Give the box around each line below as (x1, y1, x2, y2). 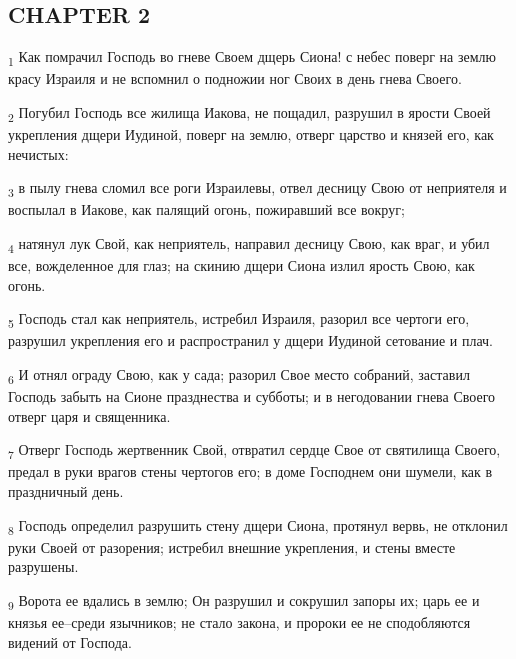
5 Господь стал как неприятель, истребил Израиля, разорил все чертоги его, (8, 308, 470, 332)
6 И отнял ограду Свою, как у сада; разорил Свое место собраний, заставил (8, 363, 470, 387)
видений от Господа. (8, 631, 132, 652)
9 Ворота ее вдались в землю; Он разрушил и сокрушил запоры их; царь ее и (8, 589, 480, 613)
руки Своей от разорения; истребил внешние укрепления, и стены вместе (8, 536, 456, 557)
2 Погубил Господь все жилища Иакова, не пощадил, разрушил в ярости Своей (8, 101, 491, 125)
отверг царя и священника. (8, 405, 171, 426)
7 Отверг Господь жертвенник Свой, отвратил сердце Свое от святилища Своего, (8, 439, 501, 463)
